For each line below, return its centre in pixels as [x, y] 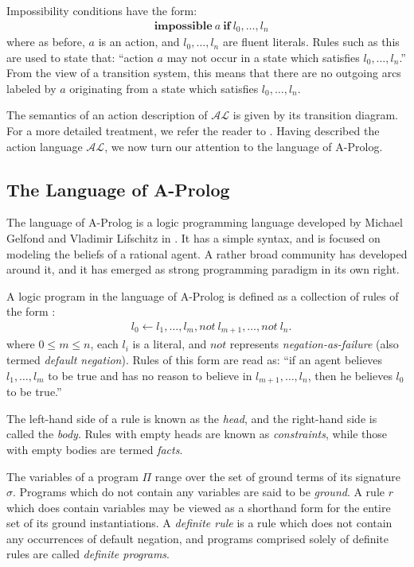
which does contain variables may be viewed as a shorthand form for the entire [199, 507]
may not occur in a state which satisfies [263, 57]
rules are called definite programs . [88, 554]
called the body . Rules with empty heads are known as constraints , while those [197, 434]
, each [104, 344]
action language [45, 146]
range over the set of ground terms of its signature [277, 476]
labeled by [31, 88]
